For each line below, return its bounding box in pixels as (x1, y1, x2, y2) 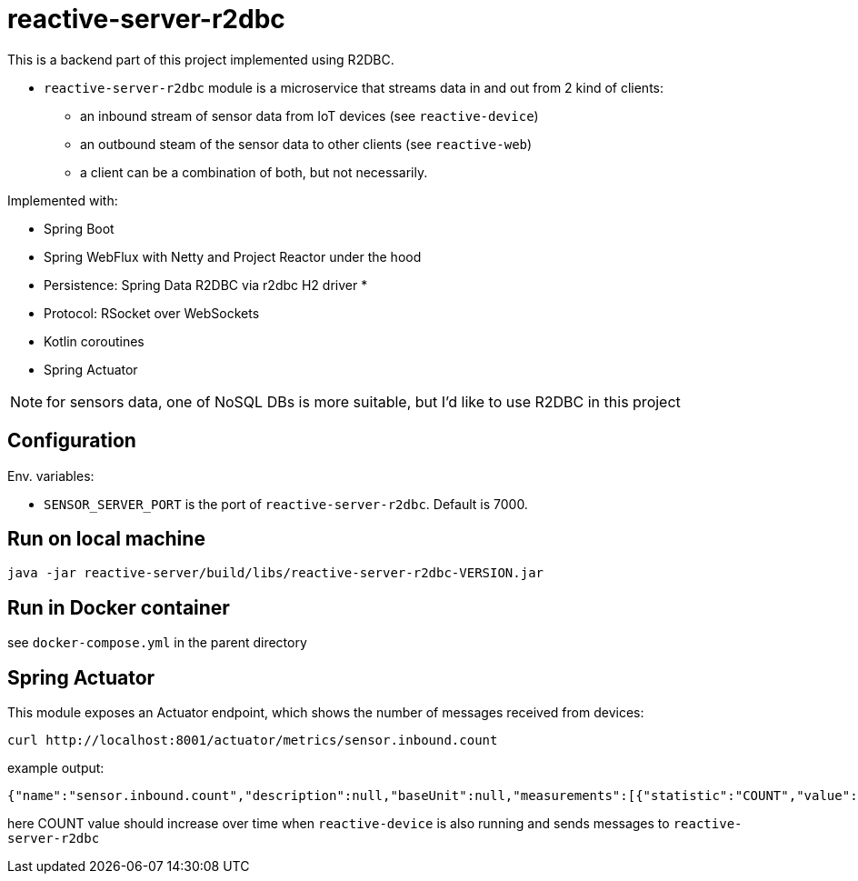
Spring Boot (44, 220, 115, 236)
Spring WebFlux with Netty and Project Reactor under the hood (44, 248, 422, 265)
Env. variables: (7, 467, 95, 484)
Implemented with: (7, 192, 118, 208)
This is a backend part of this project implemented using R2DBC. (7, 51, 394, 67)
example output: (7, 760, 105, 776)
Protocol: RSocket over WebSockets (44, 305, 260, 321)
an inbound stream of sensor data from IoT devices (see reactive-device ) (80, 107, 539, 124)
